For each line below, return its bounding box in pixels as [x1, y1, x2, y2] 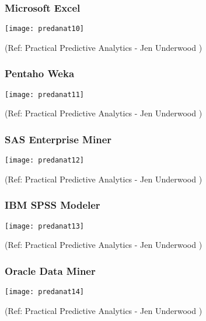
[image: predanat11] [5, 90, 85, 99]
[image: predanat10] [5, 25, 85, 33]
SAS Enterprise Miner [5, 132, 112, 146]
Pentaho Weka [5, 66, 75, 81]
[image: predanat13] [5, 222, 85, 230]
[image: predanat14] [5, 288, 85, 296]
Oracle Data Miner [5, 263, 96, 278]
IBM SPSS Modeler [5, 198, 100, 212]
